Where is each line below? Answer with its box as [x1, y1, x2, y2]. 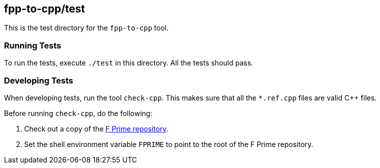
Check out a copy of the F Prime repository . [24, 124, 169, 133]
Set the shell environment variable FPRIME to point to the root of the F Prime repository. [24, 139, 313, 148]
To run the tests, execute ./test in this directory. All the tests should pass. [4, 58, 254, 67]
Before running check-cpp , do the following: [4, 108, 153, 117]
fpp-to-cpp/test [4, 2, 85, 15]
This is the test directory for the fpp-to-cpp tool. [4, 23, 169, 32]
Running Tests [4, 40, 61, 50]
